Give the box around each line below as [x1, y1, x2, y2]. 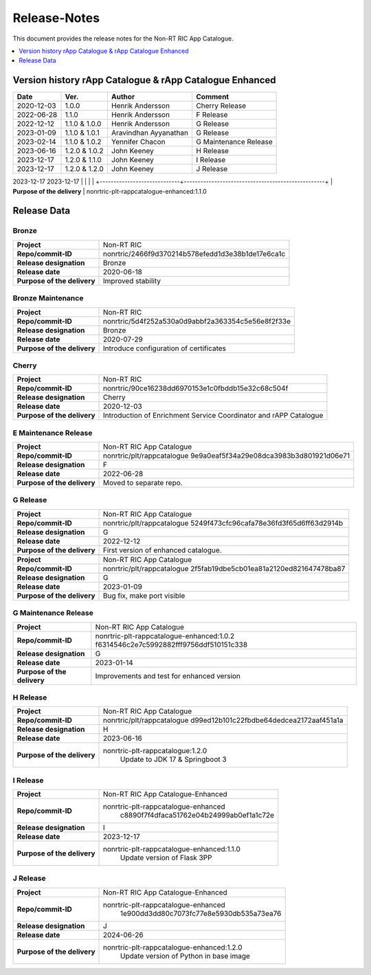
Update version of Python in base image [120, 951, 251, 961]
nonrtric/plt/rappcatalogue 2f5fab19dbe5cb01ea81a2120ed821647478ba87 [103, 563, 346, 573]
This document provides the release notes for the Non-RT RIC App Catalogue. [12, 34, 234, 43]
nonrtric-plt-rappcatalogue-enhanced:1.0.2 [95, 631, 235, 640]
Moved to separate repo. [103, 478, 183, 488]
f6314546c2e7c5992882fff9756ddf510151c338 [95, 640, 248, 649]
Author [111, 92, 135, 102]
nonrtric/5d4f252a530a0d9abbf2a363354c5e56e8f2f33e [103, 316, 291, 326]
